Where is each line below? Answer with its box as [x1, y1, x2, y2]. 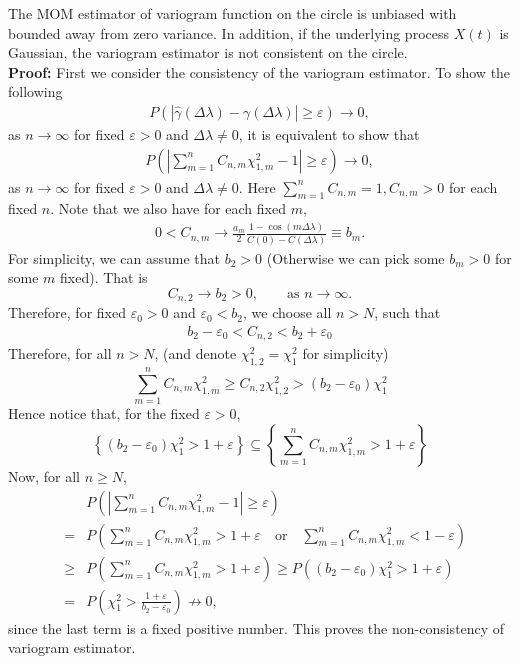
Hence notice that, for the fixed [8, 403, 200, 424]
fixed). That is [60, 267, 148, 288]
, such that [374, 302, 441, 323]
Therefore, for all [8, 343, 112, 364]
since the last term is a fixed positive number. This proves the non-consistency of [8, 617, 505, 638]
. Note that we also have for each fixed [50, 198, 286, 219]
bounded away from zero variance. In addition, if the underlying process [8, 22, 449, 43]
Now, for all [8, 465, 80, 486]
